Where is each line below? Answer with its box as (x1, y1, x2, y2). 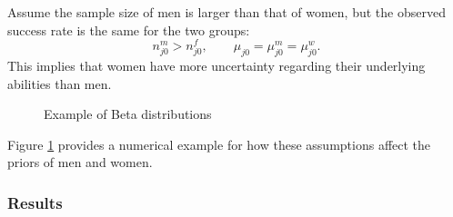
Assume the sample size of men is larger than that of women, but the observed (7, 3, 446, 21)
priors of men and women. (7, 153, 153, 172)
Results (7, 191, 63, 213)
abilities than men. (7, 74, 112, 93)
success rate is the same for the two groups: (7, 20, 250, 39)
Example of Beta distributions (44, 104, 212, 123)
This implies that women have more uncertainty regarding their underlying (7, 56, 426, 75)
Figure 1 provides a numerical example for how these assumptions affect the (7, 134, 431, 153)
